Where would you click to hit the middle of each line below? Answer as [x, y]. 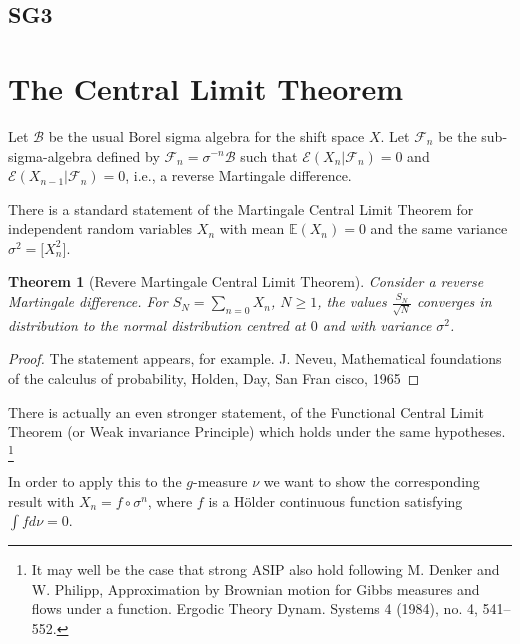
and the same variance [439, 228]
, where [170, 500]
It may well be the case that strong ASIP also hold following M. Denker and [265, 569]
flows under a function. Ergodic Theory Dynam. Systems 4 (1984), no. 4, [254, 608]
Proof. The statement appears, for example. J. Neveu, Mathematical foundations [255, 358]
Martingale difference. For [88, 301]
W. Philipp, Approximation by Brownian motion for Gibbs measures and [255, 588]
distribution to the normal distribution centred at [157, 324]
